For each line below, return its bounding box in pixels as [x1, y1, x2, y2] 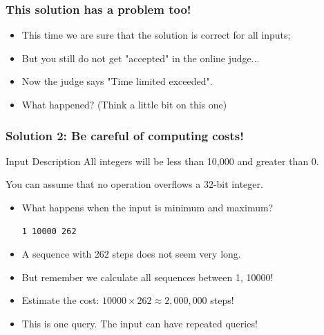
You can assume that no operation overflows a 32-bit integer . [6, 177, 263, 191]
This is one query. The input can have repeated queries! [21, 316, 258, 330]
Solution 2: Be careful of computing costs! [6, 126, 244, 144]
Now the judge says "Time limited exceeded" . [21, 74, 213, 88]
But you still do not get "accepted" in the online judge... [21, 50, 260, 65]
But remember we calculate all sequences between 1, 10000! [21, 269, 274, 284]
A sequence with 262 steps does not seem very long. [21, 247, 241, 261]
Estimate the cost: [21, 293, 99, 307]
